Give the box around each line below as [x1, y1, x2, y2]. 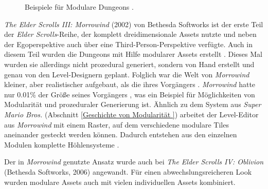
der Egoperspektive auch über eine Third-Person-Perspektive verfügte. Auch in [4, 38, 253, 49]
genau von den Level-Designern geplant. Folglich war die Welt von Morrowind [4, 69, 249, 79]
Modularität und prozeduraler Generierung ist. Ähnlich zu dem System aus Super [4, 99, 261, 110]
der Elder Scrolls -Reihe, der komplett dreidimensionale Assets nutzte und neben [4, 29, 257, 39]
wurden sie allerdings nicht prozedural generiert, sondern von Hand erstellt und [4, 58, 255, 69]
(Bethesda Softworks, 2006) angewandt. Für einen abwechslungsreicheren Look [4, 166, 252, 177]
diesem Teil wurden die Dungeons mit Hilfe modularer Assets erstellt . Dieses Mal [4, 49, 262, 59]
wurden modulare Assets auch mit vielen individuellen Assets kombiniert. [4, 176, 236, 187]
